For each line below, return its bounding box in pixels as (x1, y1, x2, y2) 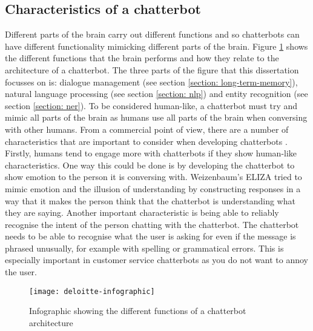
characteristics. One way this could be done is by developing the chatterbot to (5, 158, 295, 171)
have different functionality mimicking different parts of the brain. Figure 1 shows (5, 39, 308, 52)
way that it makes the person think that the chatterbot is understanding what (5, 194, 295, 207)
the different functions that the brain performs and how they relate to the (5, 52, 279, 64)
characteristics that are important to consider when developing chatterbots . (5, 135, 288, 147)
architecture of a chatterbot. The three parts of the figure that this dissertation (5, 63, 299, 76)
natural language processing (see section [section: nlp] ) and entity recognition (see (5, 87, 308, 100)
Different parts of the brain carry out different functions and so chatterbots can (5, 28, 300, 41)
